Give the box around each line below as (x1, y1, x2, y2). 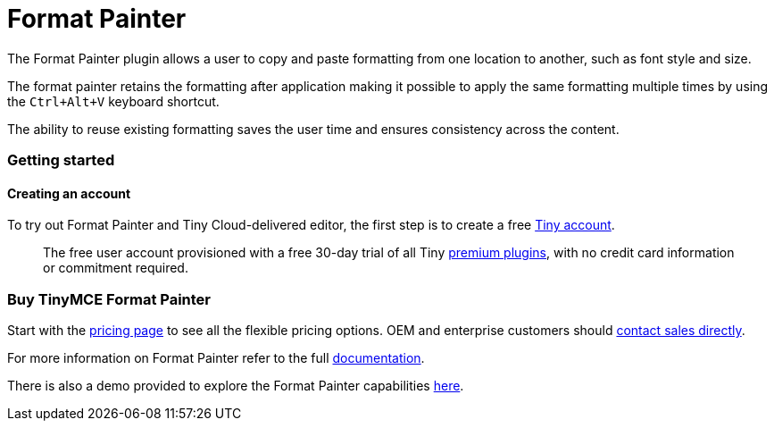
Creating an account (7, 185, 131, 201)
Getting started (7, 151, 115, 170)
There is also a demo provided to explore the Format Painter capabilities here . (7, 378, 464, 394)
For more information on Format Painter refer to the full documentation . (7, 350, 425, 366)
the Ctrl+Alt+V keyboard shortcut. (7, 93, 220, 109)
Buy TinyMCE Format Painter (7, 290, 212, 308)
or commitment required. (43, 260, 188, 276)
